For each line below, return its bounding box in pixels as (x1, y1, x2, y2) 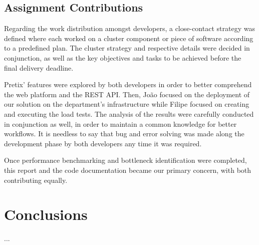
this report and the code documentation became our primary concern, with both (4, 164, 251, 175)
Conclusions (4, 204, 88, 224)
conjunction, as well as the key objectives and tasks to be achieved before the (4, 52, 241, 63)
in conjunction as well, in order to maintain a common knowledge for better (4, 118, 237, 129)
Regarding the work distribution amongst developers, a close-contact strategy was (4, 23, 255, 34)
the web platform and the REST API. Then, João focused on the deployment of (4, 89, 250, 99)
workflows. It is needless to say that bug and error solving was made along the (4, 128, 244, 139)
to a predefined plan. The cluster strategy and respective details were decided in (4, 43, 250, 53)
